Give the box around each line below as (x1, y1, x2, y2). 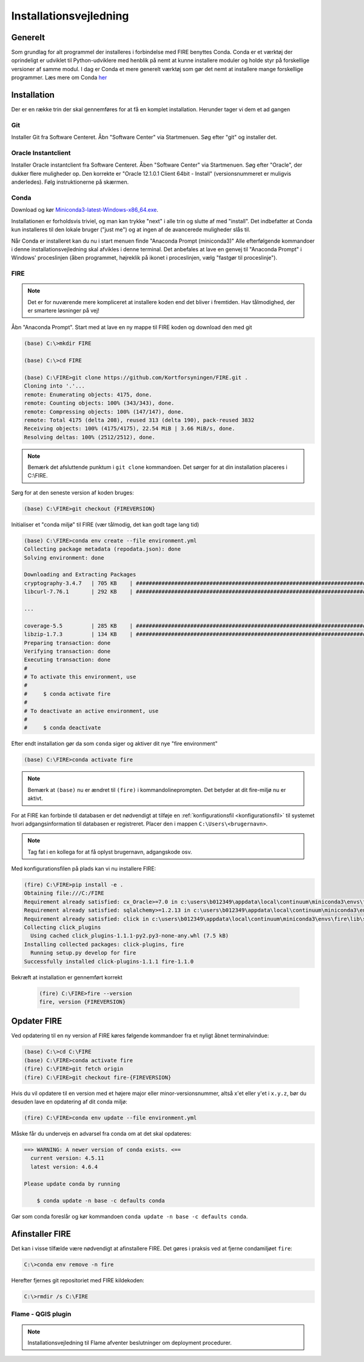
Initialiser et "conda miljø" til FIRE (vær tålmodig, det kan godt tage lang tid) (11, 521, 200, 528)
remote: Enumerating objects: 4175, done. (24, 391, 152, 398)
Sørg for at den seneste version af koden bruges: (11, 488, 134, 496)
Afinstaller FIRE (11, 1229, 71, 1239)
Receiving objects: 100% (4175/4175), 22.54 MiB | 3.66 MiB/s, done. (24, 425, 235, 432)
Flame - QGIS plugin (11, 1310, 72, 1318)
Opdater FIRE (11, 1016, 62, 1026)
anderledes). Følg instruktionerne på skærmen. (11, 178, 129, 186)
